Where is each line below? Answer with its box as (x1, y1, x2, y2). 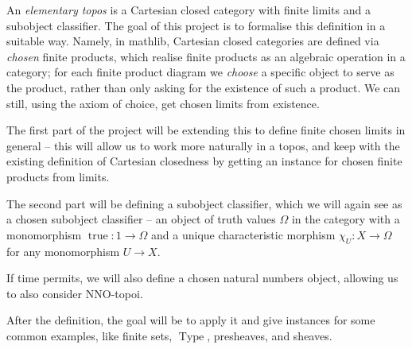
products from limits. (6, 168, 110, 184)
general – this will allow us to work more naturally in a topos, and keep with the (6, 137, 400, 153)
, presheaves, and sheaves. (207, 327, 332, 343)
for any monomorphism (6, 242, 120, 259)
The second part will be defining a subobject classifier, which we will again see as (6, 195, 402, 211)
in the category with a (291, 211, 400, 227)
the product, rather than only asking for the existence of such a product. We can (6, 79, 401, 95)
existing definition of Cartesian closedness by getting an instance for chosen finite (6, 153, 402, 169)
